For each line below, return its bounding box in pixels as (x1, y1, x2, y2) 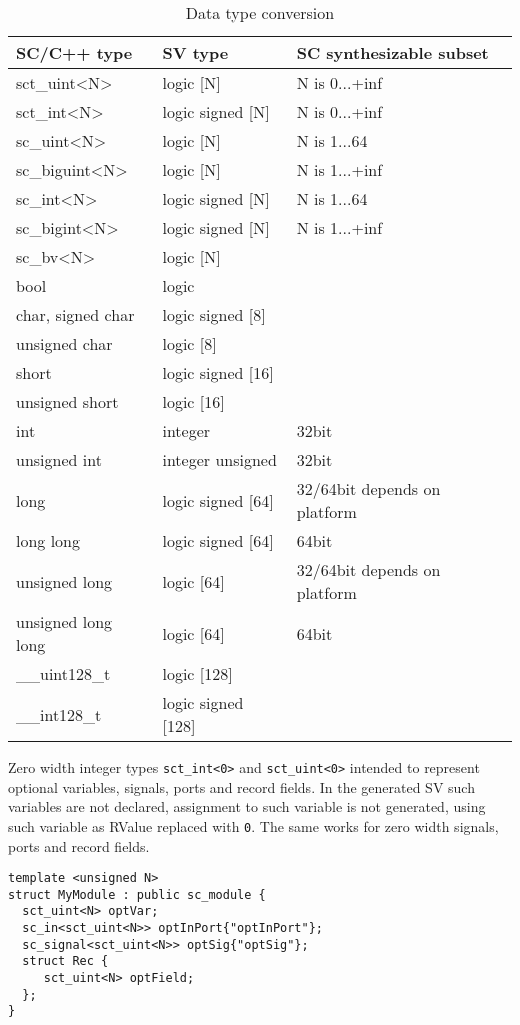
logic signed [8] (162, 303, 266, 326)
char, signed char (16, 303, 135, 326)
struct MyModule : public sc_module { (8, 887, 266, 902)
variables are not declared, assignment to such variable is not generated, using (8, 796, 486, 817)
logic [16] (162, 390, 225, 413)
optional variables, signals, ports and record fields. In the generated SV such (8, 776, 475, 797)
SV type (162, 41, 229, 64)
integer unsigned (162, 448, 277, 471)
